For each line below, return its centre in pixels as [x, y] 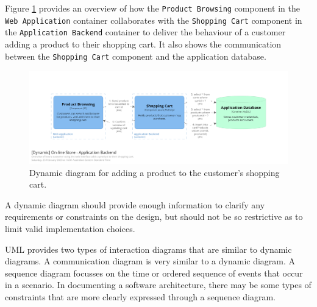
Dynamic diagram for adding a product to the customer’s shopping [155, 172]
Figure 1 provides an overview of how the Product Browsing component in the [152, 8]
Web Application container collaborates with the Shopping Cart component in [154, 20]
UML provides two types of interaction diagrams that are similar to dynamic [148, 249]
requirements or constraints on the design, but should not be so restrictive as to [154, 217]
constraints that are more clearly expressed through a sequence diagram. [140, 296]
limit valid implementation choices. [70, 228]
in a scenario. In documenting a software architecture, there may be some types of [158, 285]
